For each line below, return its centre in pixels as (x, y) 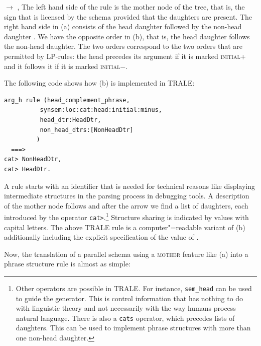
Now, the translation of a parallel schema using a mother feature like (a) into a (126, 254)
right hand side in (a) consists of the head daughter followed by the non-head (123, 26)
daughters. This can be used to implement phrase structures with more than (133, 328)
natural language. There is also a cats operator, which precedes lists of (125, 318)
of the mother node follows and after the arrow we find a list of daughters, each (126, 205)
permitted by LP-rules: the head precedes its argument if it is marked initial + (125, 56)
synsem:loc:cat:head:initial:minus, (101, 110)
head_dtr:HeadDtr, (71, 120)
